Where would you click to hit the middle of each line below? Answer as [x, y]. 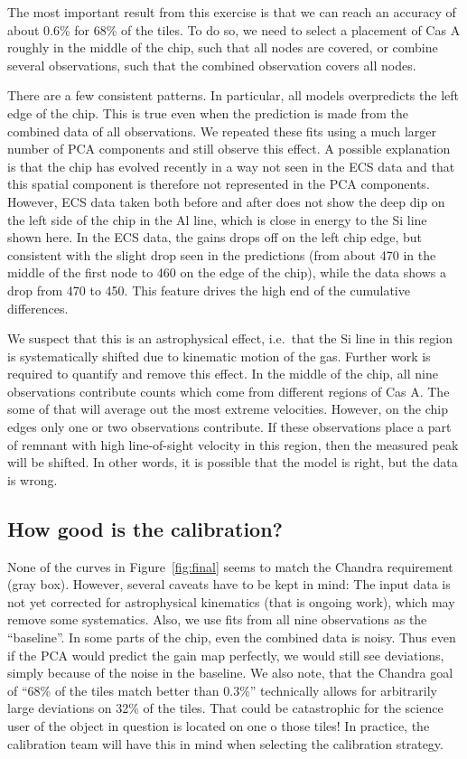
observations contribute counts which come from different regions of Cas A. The [229, 391]
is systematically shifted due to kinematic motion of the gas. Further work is [219, 356]
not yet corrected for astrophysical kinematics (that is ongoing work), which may [231, 601]
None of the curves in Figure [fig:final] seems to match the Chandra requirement [230, 566]
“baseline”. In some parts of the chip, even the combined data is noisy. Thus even [232, 637]
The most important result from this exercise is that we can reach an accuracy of [232, 12]
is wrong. [33, 479]
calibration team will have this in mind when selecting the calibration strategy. [225, 743]
